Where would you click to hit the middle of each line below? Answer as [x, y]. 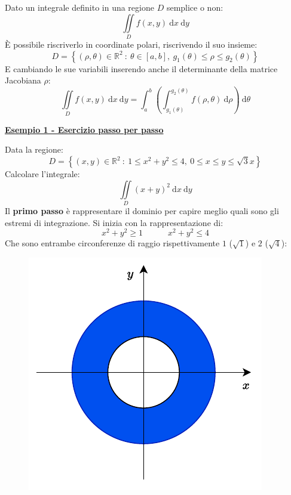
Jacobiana [23, 80]
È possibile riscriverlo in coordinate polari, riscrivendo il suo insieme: [131, 44]
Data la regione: [34, 149]
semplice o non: [195, 7]
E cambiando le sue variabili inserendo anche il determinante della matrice [141, 68]
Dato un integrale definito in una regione [79, 7]
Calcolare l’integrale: [42, 174]
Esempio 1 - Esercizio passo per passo [84, 129]
